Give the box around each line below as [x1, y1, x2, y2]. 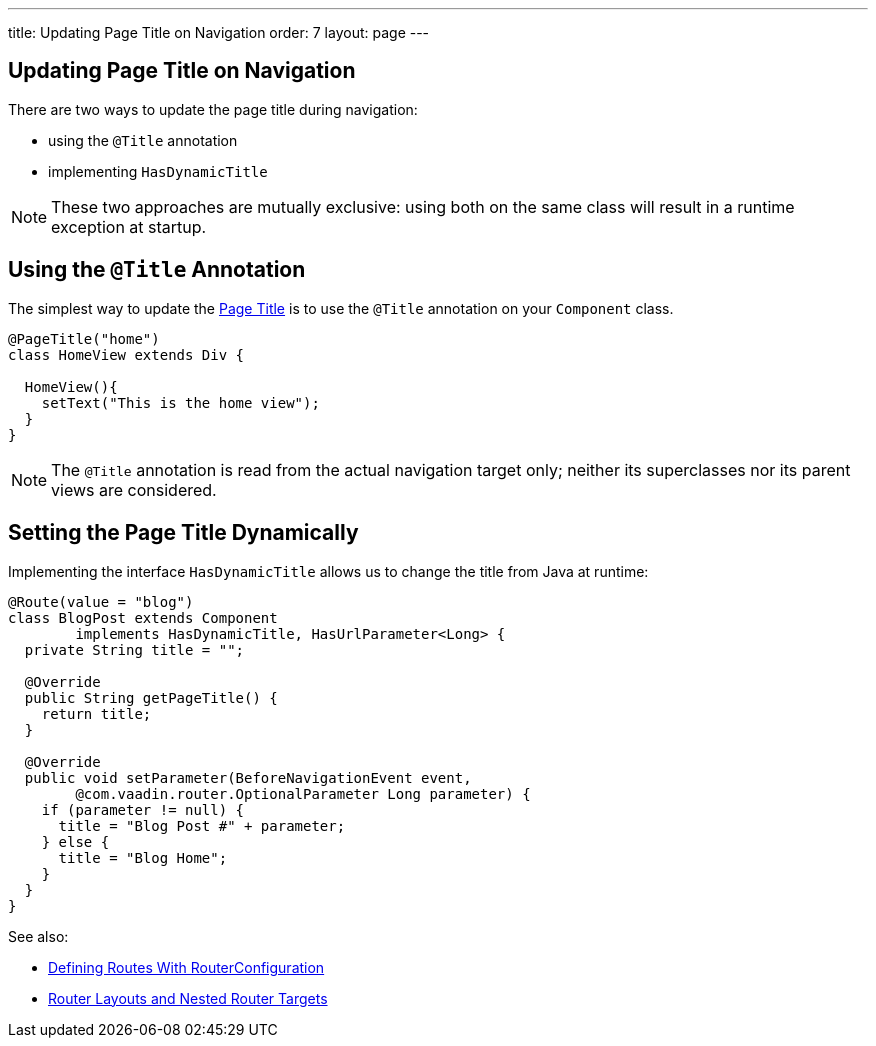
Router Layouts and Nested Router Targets [48, 989, 328, 1007]
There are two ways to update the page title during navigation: [8, 100, 418, 118]
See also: [8, 927, 69, 945]
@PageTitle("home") [8, 330, 160, 347]
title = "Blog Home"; [58, 849, 228, 866]
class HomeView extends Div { [8, 346, 245, 363]
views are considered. [51, 479, 217, 500]
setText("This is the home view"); [41, 394, 320, 411]
